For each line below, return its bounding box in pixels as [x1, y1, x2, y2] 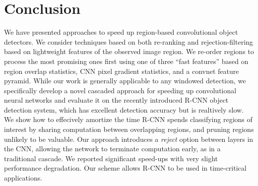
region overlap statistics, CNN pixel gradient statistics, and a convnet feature [4, 65, 239, 76]
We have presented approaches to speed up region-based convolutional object [4, 27, 238, 37]
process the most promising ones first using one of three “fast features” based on [4, 56, 249, 66]
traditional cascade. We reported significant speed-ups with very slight [4, 153, 218, 163]
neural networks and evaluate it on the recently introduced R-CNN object [4, 95, 229, 105]
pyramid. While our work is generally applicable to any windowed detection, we [4, 75, 246, 86]
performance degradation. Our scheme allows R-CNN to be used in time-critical [4, 163, 247, 173]
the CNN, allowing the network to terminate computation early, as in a [4, 143, 221, 154]
